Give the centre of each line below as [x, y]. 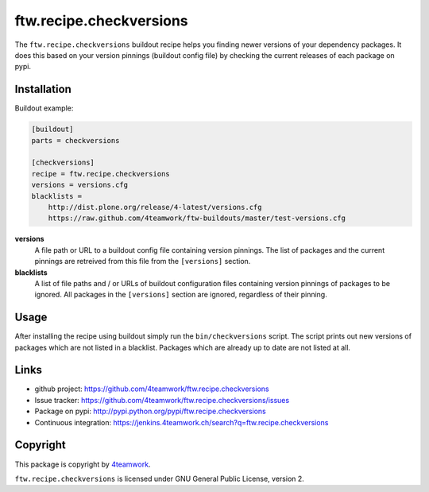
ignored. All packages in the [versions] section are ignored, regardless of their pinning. [181, 295]
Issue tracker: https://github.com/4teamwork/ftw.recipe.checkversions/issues [162, 400]
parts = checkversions [75, 140]
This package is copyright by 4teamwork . [83, 464]
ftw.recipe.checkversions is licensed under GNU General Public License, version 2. [160, 478]
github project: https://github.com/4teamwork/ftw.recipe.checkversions [152, 389]
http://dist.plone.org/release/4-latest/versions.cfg [155, 207]
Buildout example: [44, 108]
